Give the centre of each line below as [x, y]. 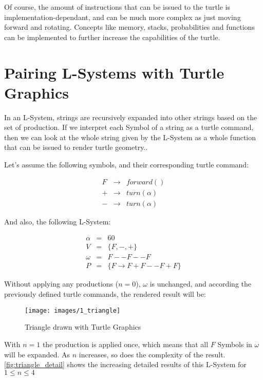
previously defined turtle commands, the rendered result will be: [105, 294]
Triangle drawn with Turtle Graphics [83, 327]
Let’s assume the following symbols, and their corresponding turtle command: [127, 165]
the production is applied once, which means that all [125, 344]
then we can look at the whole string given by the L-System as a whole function [130, 137]
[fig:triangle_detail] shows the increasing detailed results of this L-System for [125, 364]
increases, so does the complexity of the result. [152, 354]
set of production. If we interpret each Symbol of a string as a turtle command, [129, 127]
